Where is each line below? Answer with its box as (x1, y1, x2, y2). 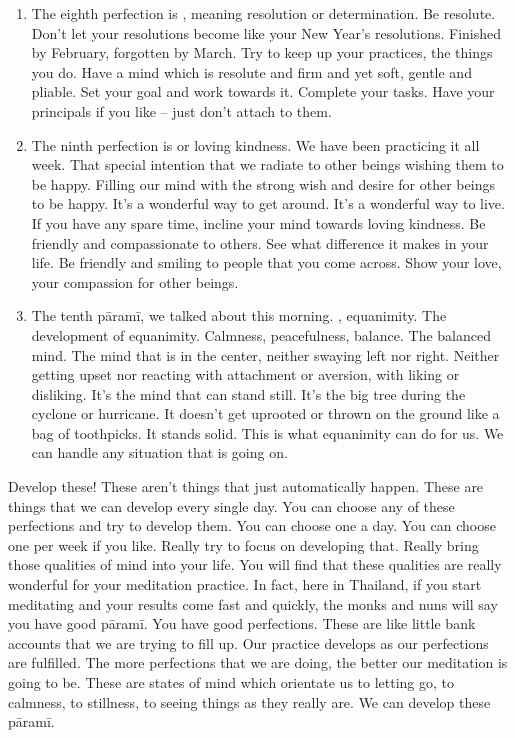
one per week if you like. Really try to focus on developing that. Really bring (8, 534, 479, 555)
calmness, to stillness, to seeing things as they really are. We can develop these (8, 691, 491, 712)
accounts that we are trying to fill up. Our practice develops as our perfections (8, 632, 489, 653)
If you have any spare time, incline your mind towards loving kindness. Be (31, 212, 486, 233)
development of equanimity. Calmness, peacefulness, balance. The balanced (31, 324, 491, 345)
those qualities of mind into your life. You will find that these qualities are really (8, 554, 502, 575)
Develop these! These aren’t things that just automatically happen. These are (8, 476, 484, 497)
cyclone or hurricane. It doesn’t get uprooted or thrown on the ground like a (31, 403, 500, 424)
